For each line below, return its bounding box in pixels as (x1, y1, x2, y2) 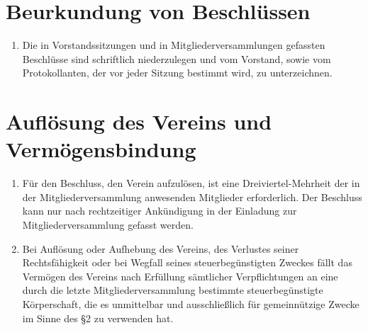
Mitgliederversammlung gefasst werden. (22, 217, 194, 232)
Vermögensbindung (6, 135, 196, 164)
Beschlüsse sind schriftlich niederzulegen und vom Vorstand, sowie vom (22, 51, 331, 66)
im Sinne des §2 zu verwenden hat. (22, 310, 174, 325)
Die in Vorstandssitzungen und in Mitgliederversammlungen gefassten (22, 38, 325, 52)
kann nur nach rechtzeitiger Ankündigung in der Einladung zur (22, 203, 297, 218)
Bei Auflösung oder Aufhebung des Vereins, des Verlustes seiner (22, 241, 299, 256)
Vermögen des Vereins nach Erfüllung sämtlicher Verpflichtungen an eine (22, 268, 338, 283)
